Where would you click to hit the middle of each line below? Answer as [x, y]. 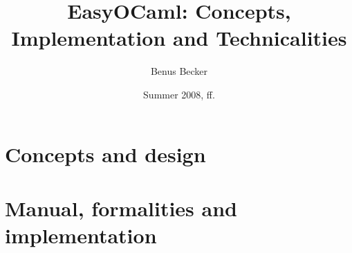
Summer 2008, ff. [179, 94]
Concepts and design [105, 154]
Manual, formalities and [121, 208]
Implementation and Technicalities [179, 38]
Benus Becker [179, 71]
